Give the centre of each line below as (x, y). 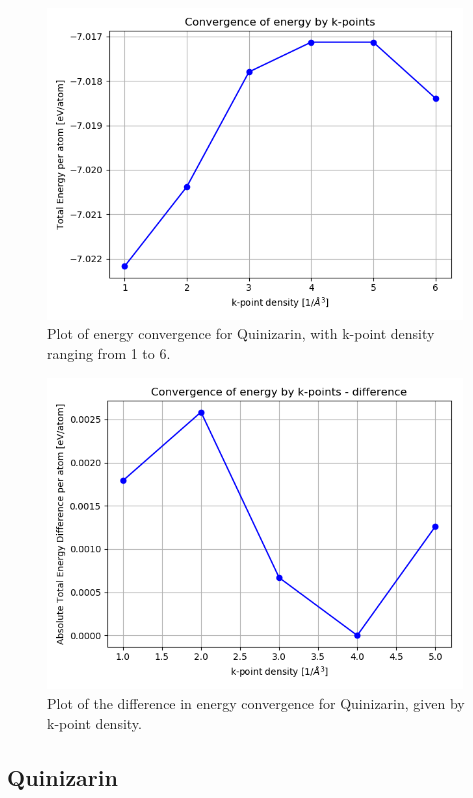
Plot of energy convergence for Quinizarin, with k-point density (241, 333)
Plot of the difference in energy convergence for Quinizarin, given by (256, 702)
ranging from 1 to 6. (109, 352)
